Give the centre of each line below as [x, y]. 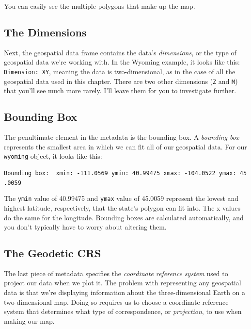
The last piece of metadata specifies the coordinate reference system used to [116, 273]
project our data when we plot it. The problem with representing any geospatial [123, 283]
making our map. [29, 321]
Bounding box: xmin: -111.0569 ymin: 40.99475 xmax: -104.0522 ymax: [120, 173]
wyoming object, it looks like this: [53, 156]
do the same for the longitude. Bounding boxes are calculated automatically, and [124, 217]
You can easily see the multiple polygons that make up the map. [100, 6]
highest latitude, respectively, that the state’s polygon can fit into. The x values [122, 207]
